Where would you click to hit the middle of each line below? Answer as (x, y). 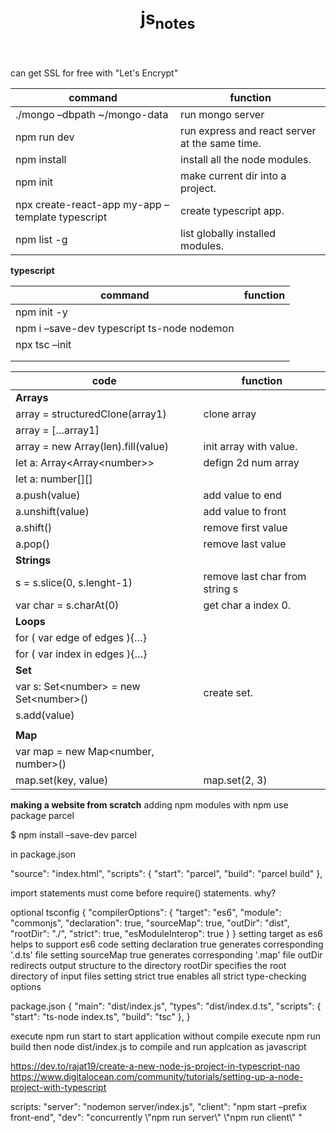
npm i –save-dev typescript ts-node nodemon (125, 328)
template (36, 217)
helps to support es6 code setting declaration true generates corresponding (167, 944)
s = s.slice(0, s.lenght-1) (74, 582)
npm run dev (45, 137)
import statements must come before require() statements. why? (143, 893)
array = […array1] (57, 430)
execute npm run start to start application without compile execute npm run (165, 1036)
